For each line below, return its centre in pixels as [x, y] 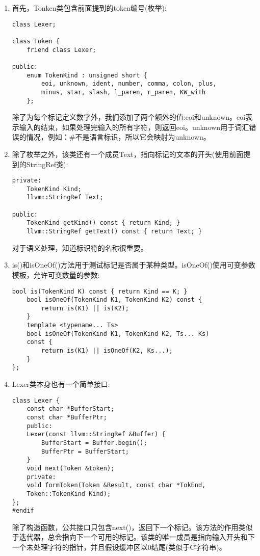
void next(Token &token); [71, 468]
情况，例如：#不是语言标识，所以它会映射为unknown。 [118, 137]
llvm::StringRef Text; [65, 197]
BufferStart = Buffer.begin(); [94, 443]
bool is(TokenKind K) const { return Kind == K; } [100, 291]
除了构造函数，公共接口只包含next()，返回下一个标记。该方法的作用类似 [132, 527]
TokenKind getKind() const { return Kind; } [103, 223]
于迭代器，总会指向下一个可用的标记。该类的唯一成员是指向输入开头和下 [133, 537]
